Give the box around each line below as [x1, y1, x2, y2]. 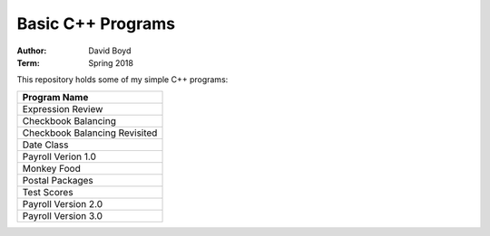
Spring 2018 [88, 57, 133, 68]
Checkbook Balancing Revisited [22, 127, 158, 139]
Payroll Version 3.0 [22, 209, 103, 222]
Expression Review [22, 102, 103, 115]
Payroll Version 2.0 [22, 197, 103, 210]
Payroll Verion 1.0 [22, 150, 97, 163]
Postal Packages [22, 174, 94, 186]
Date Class [22, 138, 69, 151]
